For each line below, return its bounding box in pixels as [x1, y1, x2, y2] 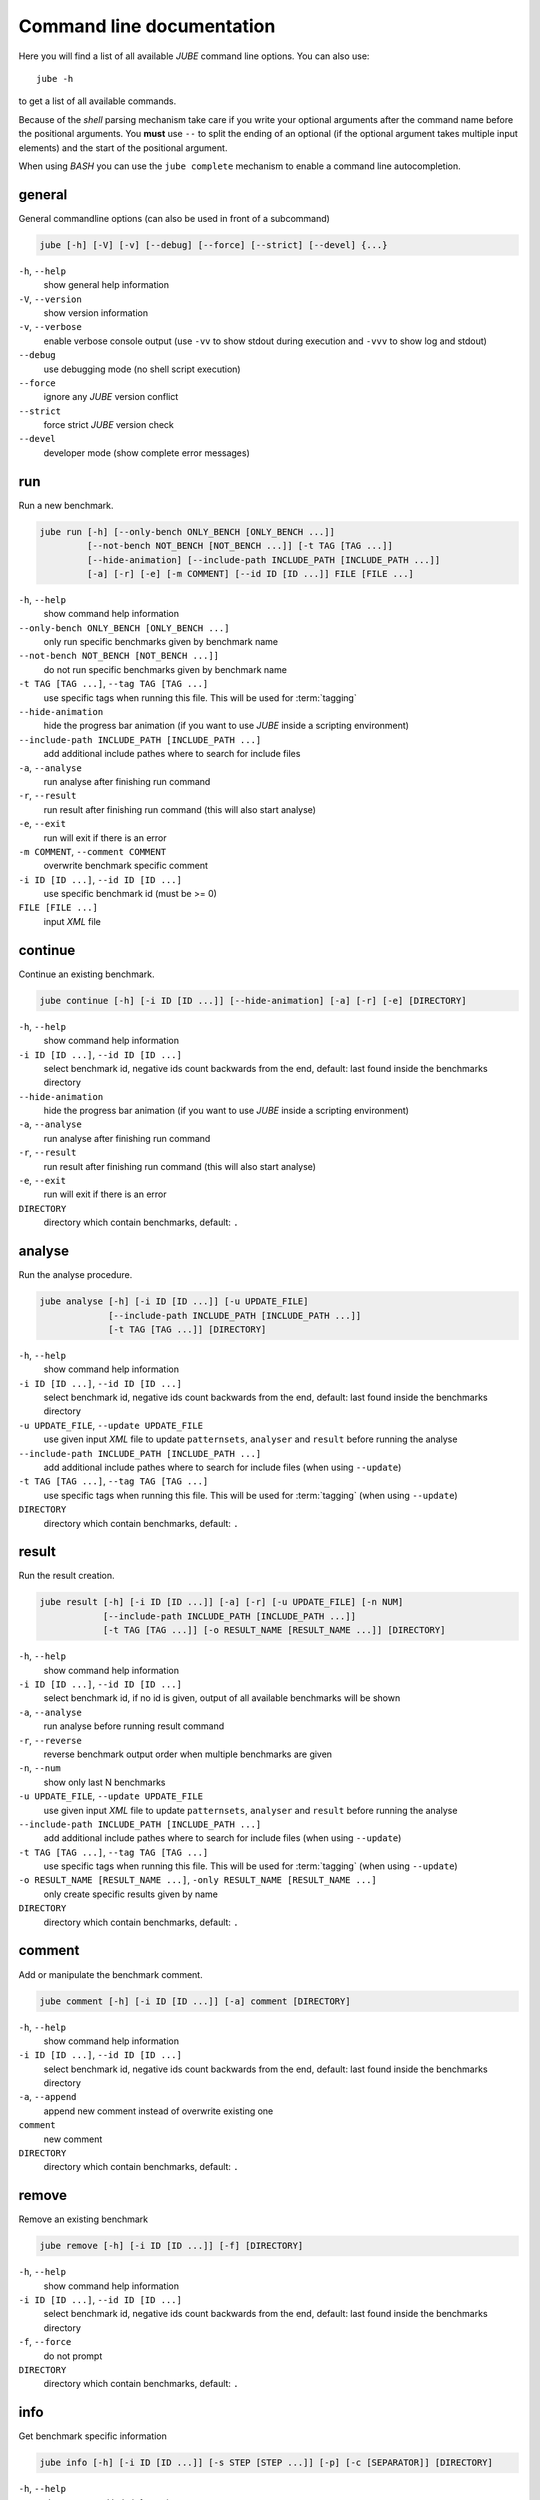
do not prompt [43, 2350, 103, 2362]
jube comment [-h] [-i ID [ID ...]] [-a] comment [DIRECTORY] [39, 1995, 351, 2007]
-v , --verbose [18, 321, 82, 333]
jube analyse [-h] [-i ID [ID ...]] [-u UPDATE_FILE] [39, 1296, 309, 1307]
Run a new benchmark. [18, 499, 114, 511]
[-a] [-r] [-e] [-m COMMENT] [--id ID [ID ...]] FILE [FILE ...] [86, 568, 415, 579]
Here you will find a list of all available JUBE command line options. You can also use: [18, 50, 370, 62]
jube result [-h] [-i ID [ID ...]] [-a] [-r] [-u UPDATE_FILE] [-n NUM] [39, 1596, 404, 1608]
